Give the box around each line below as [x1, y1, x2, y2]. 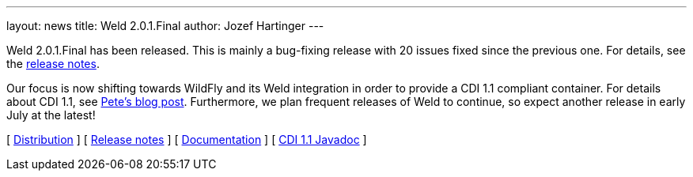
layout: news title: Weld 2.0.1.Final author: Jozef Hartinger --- [6, 19, 324, 32]
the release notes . [6, 57, 100, 70]
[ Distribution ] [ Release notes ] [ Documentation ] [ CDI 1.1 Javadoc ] [6, 133, 367, 146]
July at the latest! [6, 108, 96, 122]
